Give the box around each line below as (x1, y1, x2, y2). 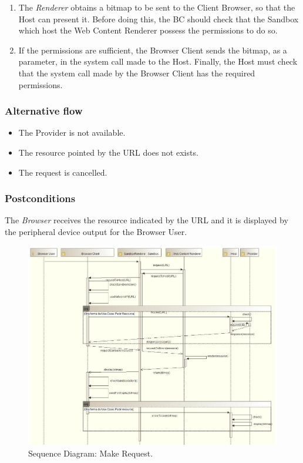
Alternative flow (5, 103, 83, 118)
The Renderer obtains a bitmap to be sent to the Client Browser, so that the (18, 1, 295, 13)
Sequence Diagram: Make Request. (28, 447, 153, 459)
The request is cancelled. (18, 166, 107, 178)
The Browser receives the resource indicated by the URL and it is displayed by (5, 214, 288, 226)
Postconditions (5, 191, 76, 206)
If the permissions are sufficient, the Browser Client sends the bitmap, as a (18, 43, 287, 56)
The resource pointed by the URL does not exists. (18, 146, 198, 158)
